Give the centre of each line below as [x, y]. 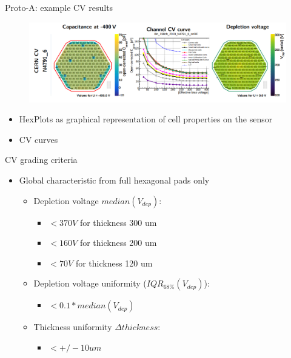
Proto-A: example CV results [59, 7]
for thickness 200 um [118, 243]
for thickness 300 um [118, 222]
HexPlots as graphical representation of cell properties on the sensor [146, 119]
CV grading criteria [41, 160]
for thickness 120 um [114, 263]
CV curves [38, 139]
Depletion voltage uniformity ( [90, 283]
